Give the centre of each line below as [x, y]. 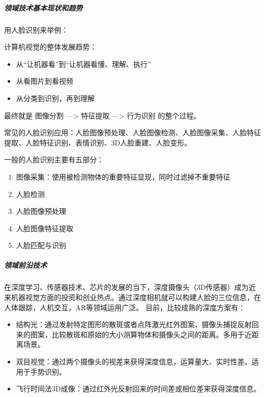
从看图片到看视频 [45, 81]
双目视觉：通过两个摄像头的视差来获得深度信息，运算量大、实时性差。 [134, 361]
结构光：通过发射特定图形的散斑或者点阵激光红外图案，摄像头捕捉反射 [134, 324]
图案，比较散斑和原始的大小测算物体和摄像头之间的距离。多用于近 [141, 334]
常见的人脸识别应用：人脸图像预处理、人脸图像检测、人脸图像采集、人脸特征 [132, 132]
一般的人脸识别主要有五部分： [54, 159]
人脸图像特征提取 [45, 228]
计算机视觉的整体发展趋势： [50, 47]
